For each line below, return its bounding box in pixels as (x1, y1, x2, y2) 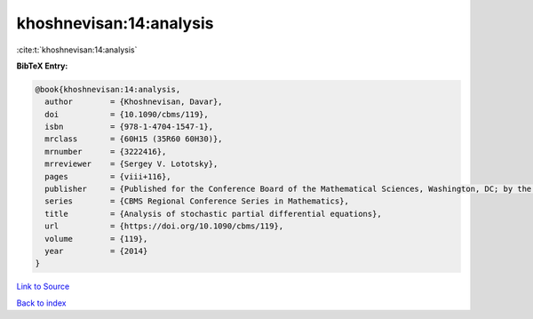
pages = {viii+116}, (44, 171, 172, 181)
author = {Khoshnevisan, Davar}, (44, 97, 223, 107)
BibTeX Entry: (16, 60, 68, 71)
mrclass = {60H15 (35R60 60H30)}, (44, 134, 223, 144)
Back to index (16, 298, 67, 308)
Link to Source (16, 281, 70, 292)
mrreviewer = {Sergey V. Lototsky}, (44, 159, 219, 169)
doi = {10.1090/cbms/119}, (44, 109, 209, 119)
